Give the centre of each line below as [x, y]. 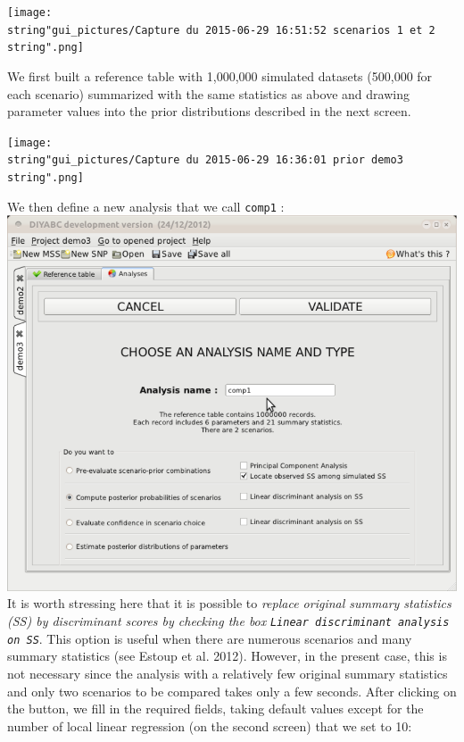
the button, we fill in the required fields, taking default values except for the [215, 709]
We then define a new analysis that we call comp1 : [146, 206]
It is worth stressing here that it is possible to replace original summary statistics [229, 603]
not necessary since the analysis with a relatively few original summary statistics [228, 673]
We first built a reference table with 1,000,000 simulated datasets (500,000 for [220, 75]
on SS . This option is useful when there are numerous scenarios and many [210, 638]
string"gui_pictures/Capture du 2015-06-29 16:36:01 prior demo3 [205, 160]
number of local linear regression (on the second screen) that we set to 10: [210, 725]
